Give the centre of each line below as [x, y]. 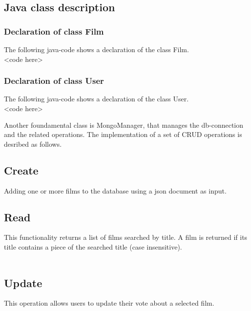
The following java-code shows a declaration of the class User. [96, 99]
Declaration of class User [54, 81]
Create [21, 170]
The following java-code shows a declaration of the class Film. [96, 49]
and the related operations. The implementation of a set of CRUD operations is [123, 134]
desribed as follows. [33, 144]
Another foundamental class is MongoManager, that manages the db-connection [124, 125]
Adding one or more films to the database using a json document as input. [115, 190]
